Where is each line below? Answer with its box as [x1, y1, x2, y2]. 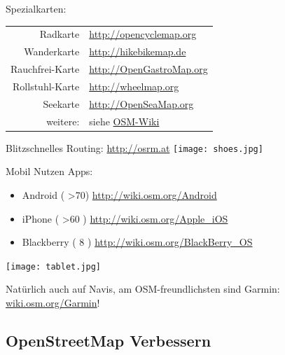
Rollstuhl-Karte [13, 78, 80, 93]
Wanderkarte [24, 44, 80, 59]
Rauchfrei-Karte [11, 62, 80, 76]
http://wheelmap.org [89, 78, 179, 93]
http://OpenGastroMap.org [89, 62, 208, 76]
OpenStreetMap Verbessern [6, 329, 211, 351]
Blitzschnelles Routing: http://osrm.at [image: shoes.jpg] [6, 140, 263, 155]
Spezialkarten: [6, 1, 67, 15]
